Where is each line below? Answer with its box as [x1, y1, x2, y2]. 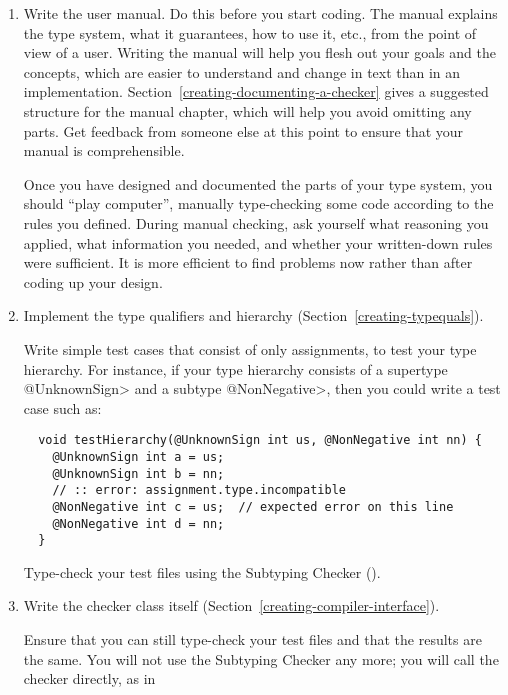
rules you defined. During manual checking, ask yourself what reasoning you [23, 212, 489, 233]
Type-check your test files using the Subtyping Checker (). [23, 561, 381, 582]
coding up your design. [23, 271, 163, 292]
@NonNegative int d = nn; [52, 516, 225, 531]
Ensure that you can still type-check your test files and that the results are [23, 629, 482, 650]
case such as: [23, 397, 102, 418]
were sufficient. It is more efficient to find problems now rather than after [23, 252, 473, 273]
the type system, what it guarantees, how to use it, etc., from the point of [23, 22, 477, 43]
